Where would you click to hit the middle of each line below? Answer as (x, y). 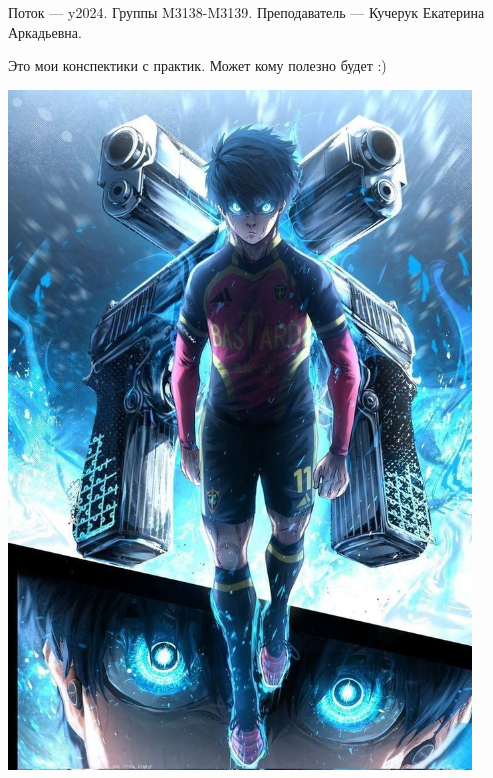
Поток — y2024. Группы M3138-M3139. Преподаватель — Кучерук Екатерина (246, 12)
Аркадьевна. (45, 31)
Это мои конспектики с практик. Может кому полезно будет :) (197, 65)
